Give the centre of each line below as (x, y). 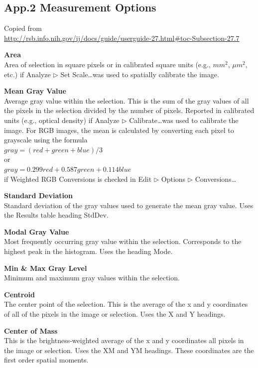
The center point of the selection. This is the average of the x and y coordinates (126, 304)
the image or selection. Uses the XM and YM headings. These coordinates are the (129, 350)
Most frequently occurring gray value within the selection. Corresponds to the (123, 241)
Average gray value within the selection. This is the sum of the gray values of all (127, 100)
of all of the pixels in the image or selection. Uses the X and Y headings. (115, 314)
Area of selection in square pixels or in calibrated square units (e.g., (107, 64)
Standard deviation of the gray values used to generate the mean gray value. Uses (129, 205)
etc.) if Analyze (27, 74)
